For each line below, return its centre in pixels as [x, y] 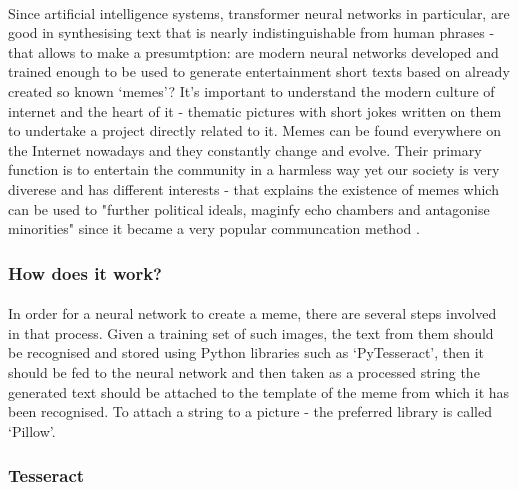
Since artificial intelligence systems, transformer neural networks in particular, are [259, 12]
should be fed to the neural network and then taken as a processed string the [244, 371]
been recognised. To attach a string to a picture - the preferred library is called [250, 411]
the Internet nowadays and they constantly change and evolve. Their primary [245, 149]
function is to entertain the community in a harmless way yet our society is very [254, 169]
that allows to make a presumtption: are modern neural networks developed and [253, 51]
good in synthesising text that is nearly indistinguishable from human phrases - [251, 32]
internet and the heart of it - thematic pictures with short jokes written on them [255, 110]
